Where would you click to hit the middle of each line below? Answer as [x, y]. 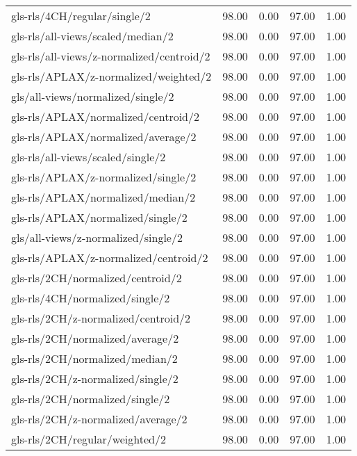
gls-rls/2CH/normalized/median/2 [94, 358]
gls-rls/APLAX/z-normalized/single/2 [104, 177]
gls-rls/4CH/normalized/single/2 [91, 298]
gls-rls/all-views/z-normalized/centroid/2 [111, 56]
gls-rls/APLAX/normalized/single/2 [99, 217]
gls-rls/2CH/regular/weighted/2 [89, 439]
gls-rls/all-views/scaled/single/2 [89, 157]
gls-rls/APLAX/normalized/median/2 [103, 197]
